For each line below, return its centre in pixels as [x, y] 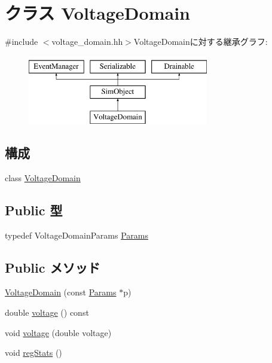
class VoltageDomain [43, 177]
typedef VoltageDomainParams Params [77, 235]
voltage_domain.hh [87, 42]
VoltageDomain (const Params [61, 292]
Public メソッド [53, 267]
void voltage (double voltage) [58, 332]
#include [22, 42]
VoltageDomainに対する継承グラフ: [201, 42]
